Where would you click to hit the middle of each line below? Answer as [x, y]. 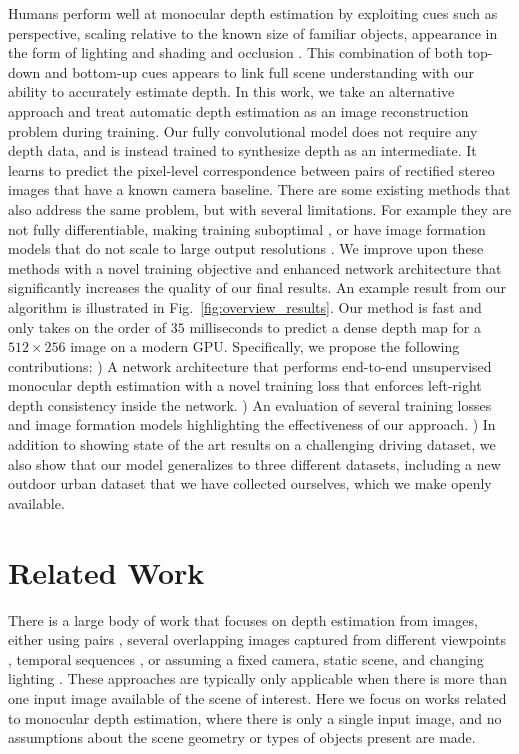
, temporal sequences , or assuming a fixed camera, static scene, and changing [246, 658]
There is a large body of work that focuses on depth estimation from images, [243, 619]
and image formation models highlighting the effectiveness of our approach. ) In [252, 424]
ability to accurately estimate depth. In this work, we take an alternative [231, 91]
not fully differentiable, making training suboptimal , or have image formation [247, 228]
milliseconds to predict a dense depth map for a [335, 326]
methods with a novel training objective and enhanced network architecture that [255, 267]
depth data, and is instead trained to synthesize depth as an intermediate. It [242, 150]
